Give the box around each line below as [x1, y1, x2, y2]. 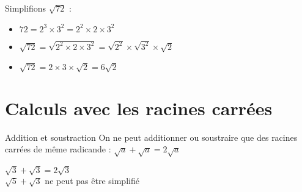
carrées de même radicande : [5, 143, 111, 155]
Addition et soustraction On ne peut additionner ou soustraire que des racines [5, 130, 298, 143]
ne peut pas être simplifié [45, 174, 139, 187]
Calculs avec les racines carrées [5, 95, 273, 120]
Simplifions [5, 2, 46, 14]
